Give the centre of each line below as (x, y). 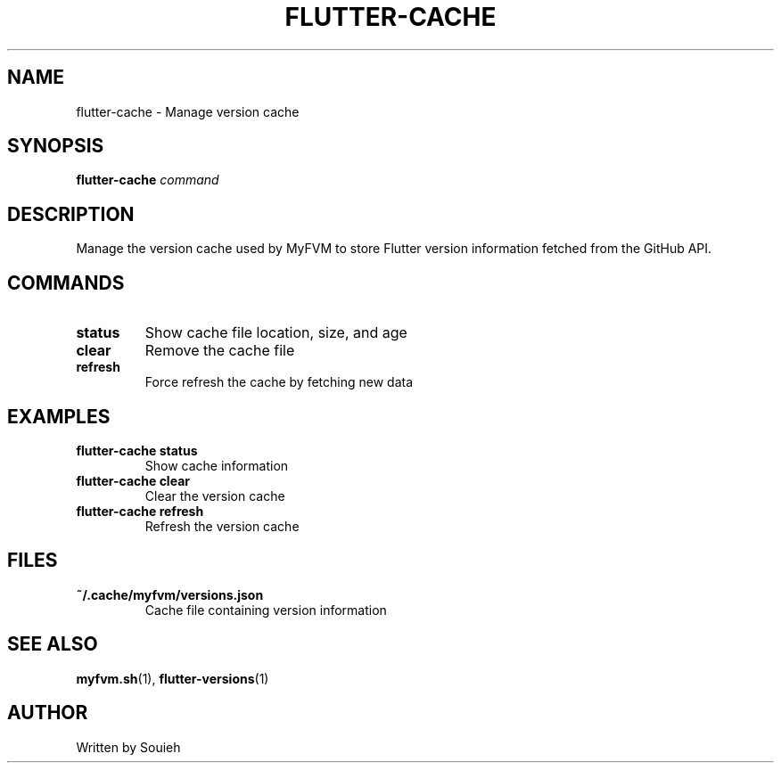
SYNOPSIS (56, 146)
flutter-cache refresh (140, 511)
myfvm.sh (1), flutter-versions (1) (173, 678)
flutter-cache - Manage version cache (188, 111)
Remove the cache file (220, 351)
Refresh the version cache (222, 526)
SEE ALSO (53, 644)
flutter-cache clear (133, 480)
